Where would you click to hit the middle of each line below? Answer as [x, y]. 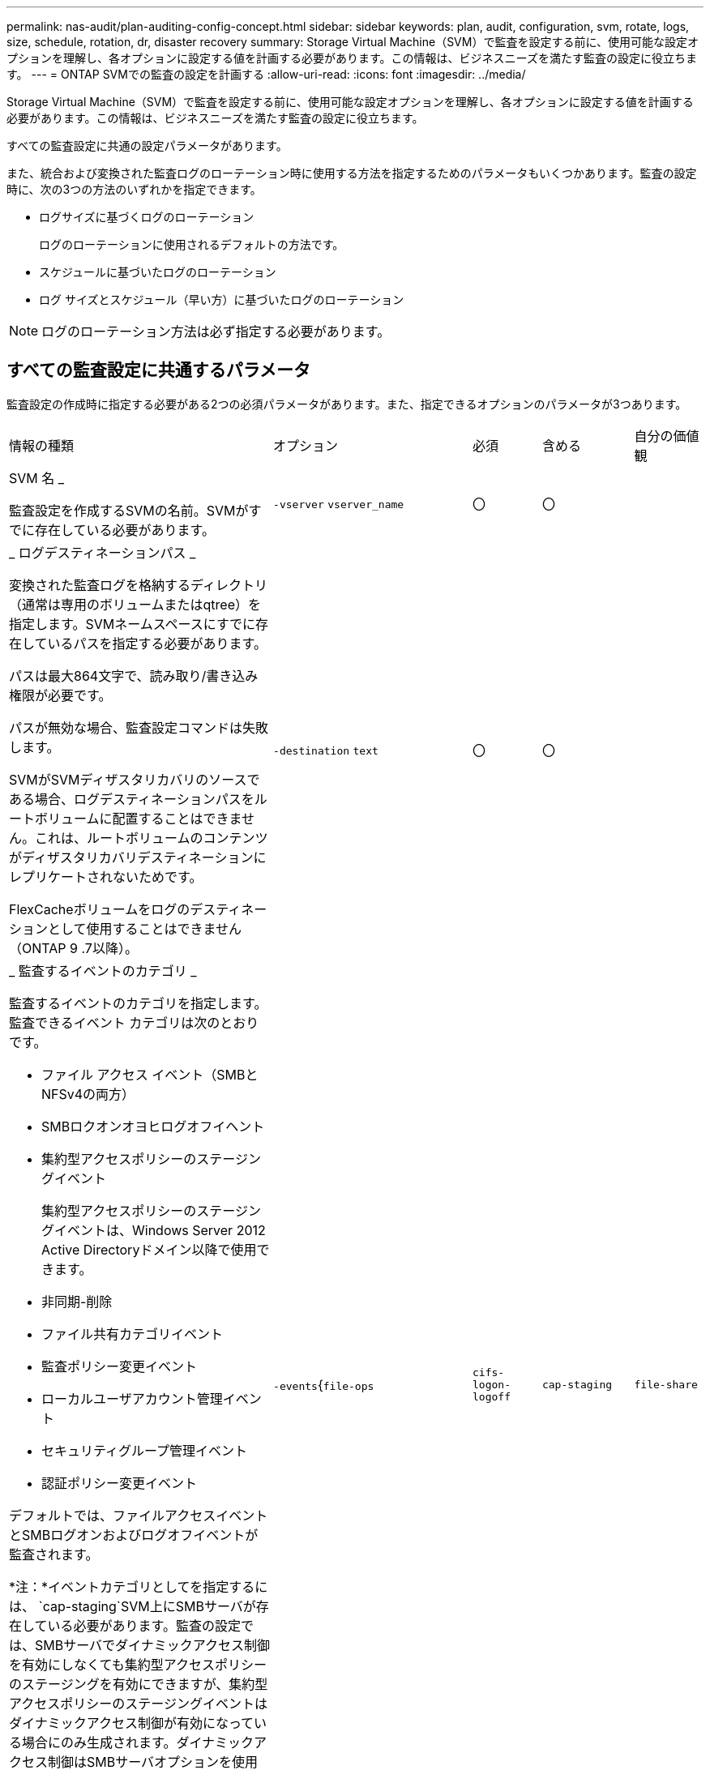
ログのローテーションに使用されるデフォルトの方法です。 [192, 244]
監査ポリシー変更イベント [120, 1366]
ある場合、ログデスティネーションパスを [132, 799]
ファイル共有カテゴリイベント [133, 1334]
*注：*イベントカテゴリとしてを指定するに [139, 1586]
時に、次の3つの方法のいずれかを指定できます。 [134, 189]
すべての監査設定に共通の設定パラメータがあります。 [147, 145]
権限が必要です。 [60, 695]
